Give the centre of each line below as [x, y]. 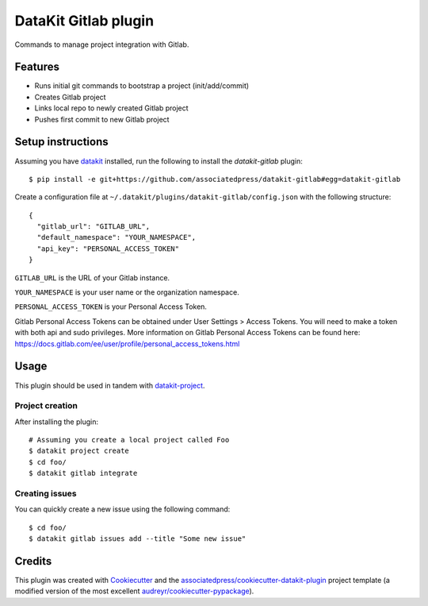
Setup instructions [61, 142]
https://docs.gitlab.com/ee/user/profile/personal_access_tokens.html [127, 344]
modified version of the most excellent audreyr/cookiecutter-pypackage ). [134, 591]
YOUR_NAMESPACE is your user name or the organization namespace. [127, 292]
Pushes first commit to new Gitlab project [102, 119]
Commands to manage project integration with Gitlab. [102, 44]
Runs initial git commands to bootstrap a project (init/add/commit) [142, 86]
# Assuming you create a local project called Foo [129, 440]
